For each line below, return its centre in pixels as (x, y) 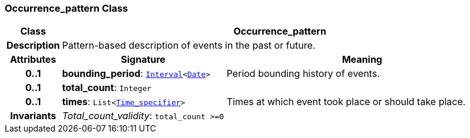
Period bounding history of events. (303, 74)
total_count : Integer (107, 88)
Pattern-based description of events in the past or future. (189, 46)
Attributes (33, 60)
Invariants (33, 116)
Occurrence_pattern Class (67, 8)
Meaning (362, 60)
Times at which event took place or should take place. (346, 102)
